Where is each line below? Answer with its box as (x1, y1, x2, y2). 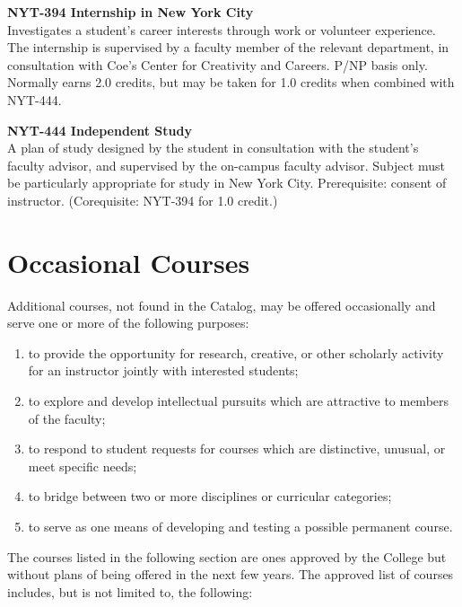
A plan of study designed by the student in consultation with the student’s (7, 138, 419, 157)
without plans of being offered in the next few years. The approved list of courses (7, 565, 454, 584)
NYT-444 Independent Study (7, 120, 192, 139)
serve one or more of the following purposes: (7, 313, 249, 332)
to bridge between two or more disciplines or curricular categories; (28, 487, 392, 506)
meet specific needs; (28, 456, 137, 475)
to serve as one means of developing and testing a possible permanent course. (28, 517, 453, 535)
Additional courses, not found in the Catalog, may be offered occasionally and (7, 295, 436, 314)
